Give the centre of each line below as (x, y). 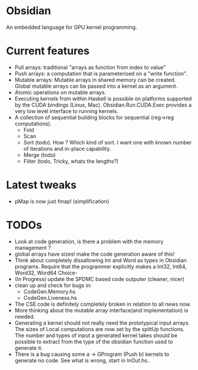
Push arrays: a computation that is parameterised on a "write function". (101, 73)
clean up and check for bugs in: (53, 285)
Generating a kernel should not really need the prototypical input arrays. (102, 323)
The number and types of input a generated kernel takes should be (96, 335)
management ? (33, 247)
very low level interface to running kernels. (67, 111)
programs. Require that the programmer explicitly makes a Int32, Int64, (100, 266)
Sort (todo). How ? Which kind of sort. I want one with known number (108, 142)
